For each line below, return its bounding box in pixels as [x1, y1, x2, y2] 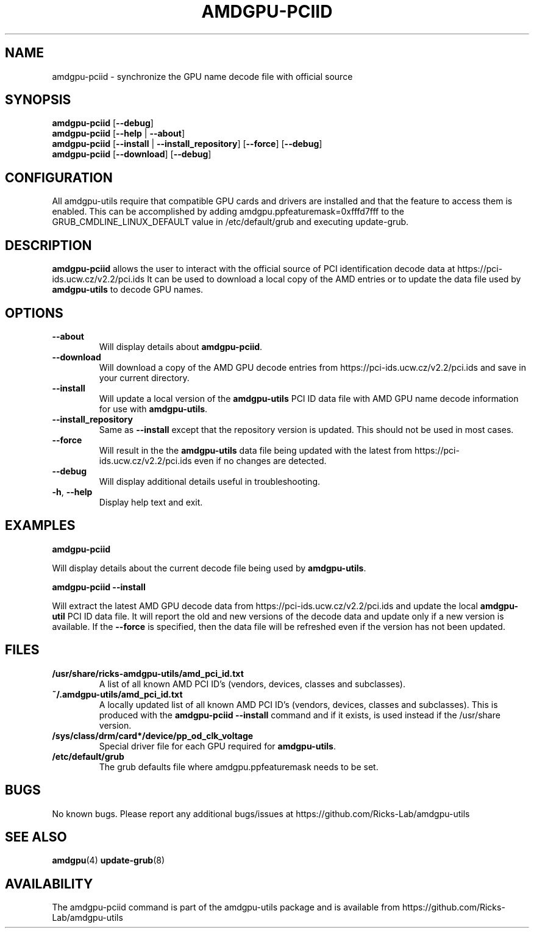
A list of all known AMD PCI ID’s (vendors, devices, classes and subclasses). [99, 678, 406, 689]
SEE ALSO [5, 829, 67, 845]
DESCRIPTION [5, 237, 92, 253]
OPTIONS [5, 305, 63, 321]
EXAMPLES [5, 518, 76, 534]
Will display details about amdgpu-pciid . [99, 341, 263, 352]
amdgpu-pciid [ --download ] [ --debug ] [52, 149, 212, 160]
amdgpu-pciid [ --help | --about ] [52, 128, 185, 139]
